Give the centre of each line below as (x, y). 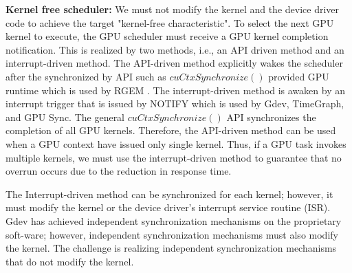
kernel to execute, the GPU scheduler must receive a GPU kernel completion (167, 36)
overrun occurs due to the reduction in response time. (119, 171)
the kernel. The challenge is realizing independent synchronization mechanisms (171, 248)
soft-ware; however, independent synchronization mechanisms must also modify (172, 234)
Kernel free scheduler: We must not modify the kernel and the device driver (173, 9)
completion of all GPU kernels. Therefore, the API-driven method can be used (171, 130)
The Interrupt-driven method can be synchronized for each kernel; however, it (169, 194)
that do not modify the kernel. (70, 261)
